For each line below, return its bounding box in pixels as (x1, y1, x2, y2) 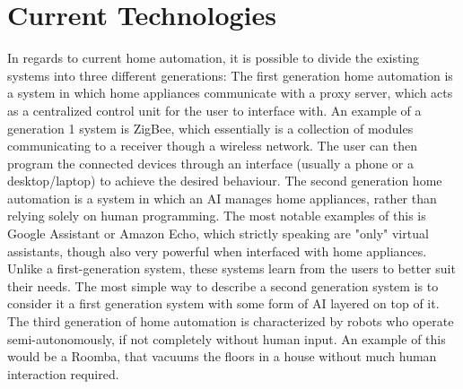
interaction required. (7, 364, 119, 383)
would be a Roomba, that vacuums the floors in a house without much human (7, 347, 437, 366)
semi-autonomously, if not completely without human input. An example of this (7, 329, 446, 348)
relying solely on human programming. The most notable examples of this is (7, 206, 426, 225)
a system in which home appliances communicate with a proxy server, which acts (7, 83, 453, 102)
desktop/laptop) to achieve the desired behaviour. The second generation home (7, 171, 442, 190)
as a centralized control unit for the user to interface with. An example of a (7, 100, 422, 119)
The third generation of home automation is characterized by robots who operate (7, 312, 454, 331)
